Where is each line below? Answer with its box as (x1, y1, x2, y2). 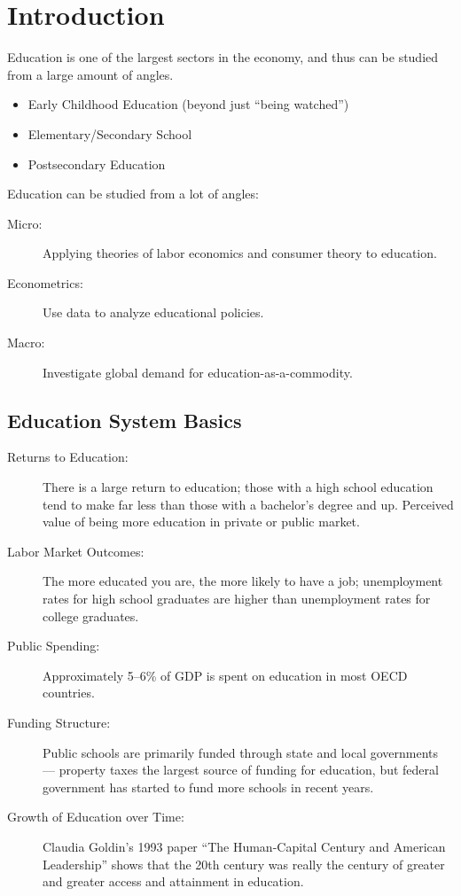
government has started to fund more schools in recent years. (43, 777, 374, 796)
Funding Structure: (7, 713, 111, 731)
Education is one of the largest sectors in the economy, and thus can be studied (7, 48, 439, 66)
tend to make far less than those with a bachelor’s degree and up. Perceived (43, 495, 454, 513)
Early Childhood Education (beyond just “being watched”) (27, 95, 349, 113)
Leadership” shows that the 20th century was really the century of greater (43, 854, 445, 873)
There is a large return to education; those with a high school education (43, 478, 434, 496)
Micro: (7, 214, 43, 232)
